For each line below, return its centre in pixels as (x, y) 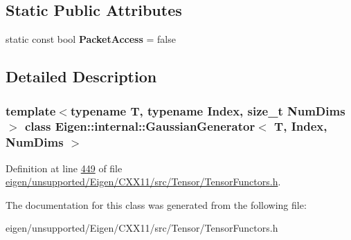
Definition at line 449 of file (64, 168)
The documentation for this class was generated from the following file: (156, 204)
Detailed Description (81, 76)
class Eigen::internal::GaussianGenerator (140, 126)
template (31, 110)
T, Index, (301, 126)
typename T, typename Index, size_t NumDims (208, 110)
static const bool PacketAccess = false (91, 39)
